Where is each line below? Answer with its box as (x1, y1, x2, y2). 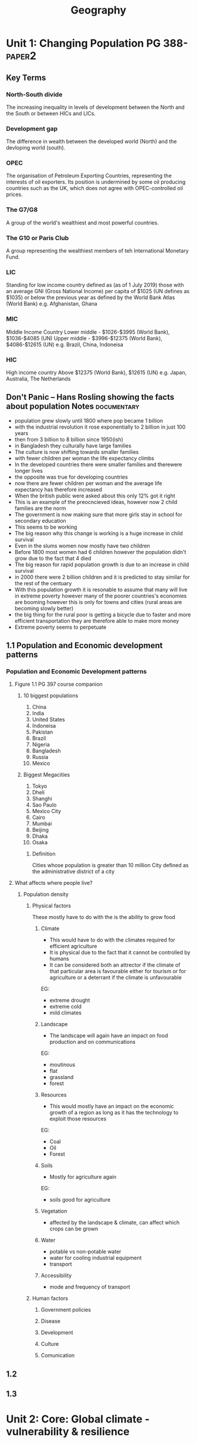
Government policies (40, 1306, 91, 1313)
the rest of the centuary (14, 579, 72, 586)
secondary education (14, 517, 66, 524)
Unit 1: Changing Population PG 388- (6, 37, 188, 50)
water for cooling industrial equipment (49, 1255, 142, 1262)
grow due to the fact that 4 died (14, 555, 91, 562)
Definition (32, 850, 56, 857)
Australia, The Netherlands (6, 375, 71, 382)
